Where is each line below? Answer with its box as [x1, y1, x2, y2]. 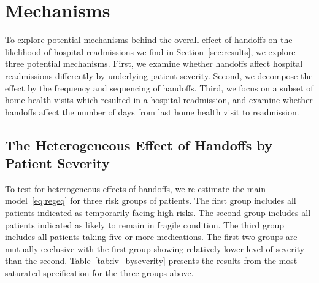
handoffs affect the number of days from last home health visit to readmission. [5, 105, 299, 118]
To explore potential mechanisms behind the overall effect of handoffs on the [5, 33, 293, 46]
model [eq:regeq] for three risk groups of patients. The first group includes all [5, 194, 296, 207]
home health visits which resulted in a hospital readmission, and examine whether [5, 93, 313, 106]
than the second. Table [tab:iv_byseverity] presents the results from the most [5, 254, 298, 267]
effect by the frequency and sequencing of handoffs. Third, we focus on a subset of [5, 81, 313, 94]
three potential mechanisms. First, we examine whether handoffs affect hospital [5, 57, 303, 70]
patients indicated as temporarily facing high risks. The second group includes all [5, 206, 311, 219]
